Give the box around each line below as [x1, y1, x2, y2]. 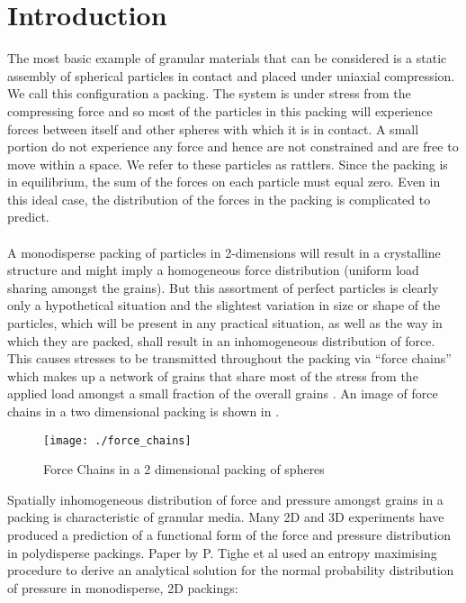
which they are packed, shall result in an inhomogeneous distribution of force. [7, 331, 435, 350]
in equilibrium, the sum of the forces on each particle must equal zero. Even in [7, 172, 441, 191]
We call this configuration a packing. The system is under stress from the [7, 84, 411, 103]
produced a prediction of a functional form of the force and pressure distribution [7, 525, 451, 544]
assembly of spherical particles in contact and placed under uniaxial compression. [7, 66, 455, 85]
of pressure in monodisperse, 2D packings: [7, 578, 238, 597]
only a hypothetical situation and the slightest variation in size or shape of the [7, 296, 441, 315]
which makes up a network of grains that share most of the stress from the [7, 366, 418, 385]
